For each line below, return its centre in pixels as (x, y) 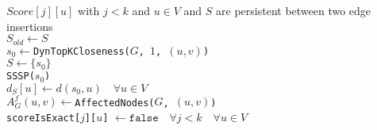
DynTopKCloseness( (82, 51)
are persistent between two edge (294, 10)
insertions (30, 26)
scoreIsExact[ (44, 119)
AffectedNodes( (115, 103)
